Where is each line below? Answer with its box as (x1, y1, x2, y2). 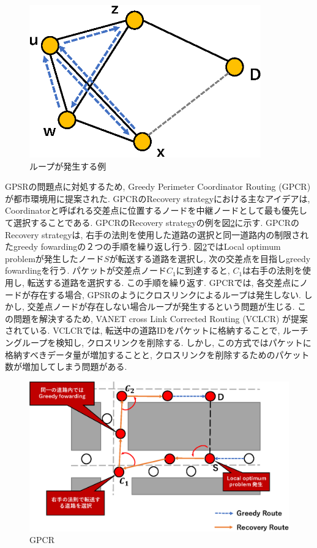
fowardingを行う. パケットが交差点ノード (5, 264, 167, 277)
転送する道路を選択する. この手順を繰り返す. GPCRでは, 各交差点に (27, 276, 300, 288)
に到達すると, (176, 264, 230, 277)
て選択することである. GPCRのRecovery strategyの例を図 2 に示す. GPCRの (5, 216, 300, 229)
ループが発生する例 (29, 159, 106, 172)
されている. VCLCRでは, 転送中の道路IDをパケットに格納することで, (5, 324, 280, 337)
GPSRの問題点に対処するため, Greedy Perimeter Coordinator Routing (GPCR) (5, 180, 311, 193)
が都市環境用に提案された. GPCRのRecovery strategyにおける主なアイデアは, (5, 192, 310, 205)
